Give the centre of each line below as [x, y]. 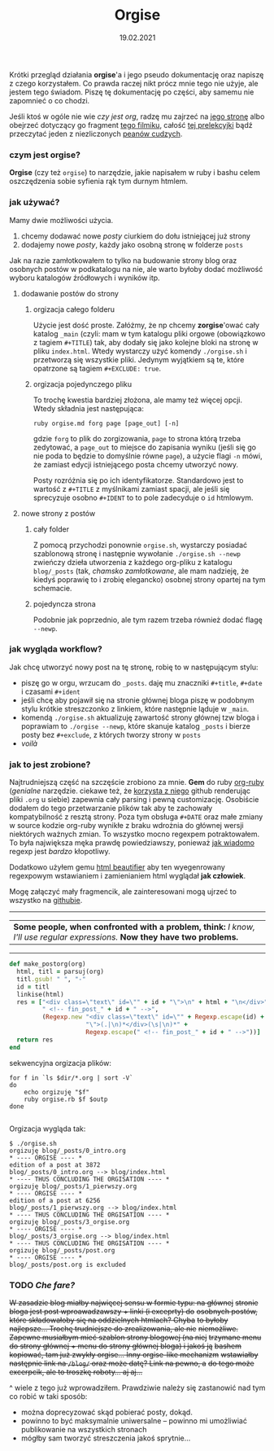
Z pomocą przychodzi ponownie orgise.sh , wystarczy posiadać [140, 545]
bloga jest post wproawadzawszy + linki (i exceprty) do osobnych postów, [134, 1311]
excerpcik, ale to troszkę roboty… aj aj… [76, 1372]
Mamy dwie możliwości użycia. [61, 220]
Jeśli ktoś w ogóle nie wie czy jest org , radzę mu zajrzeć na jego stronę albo [137, 116]
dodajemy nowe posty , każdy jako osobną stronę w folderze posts [132, 244]
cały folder [51, 529]
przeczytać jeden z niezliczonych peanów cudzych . [96, 134]
